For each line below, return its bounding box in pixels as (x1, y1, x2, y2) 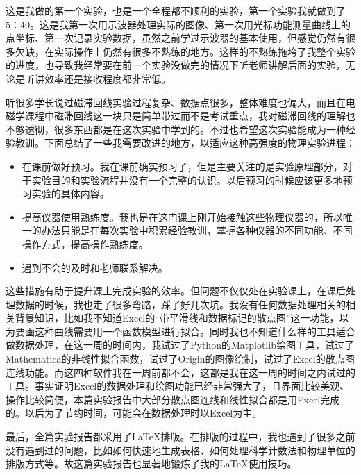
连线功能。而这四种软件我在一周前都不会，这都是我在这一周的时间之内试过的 (6, 365, 355, 379)
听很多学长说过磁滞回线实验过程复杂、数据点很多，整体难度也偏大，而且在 (6, 94, 346, 109)
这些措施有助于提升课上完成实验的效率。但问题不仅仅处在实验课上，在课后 (6, 283, 346, 298)
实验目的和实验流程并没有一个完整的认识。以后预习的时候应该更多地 (31, 172, 343, 187)
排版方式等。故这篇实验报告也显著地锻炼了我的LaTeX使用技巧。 (6, 456, 297, 471)
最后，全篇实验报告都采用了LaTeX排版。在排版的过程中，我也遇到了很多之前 (6, 429, 355, 444)
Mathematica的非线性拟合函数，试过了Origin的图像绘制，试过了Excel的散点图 (6, 351, 355, 366)
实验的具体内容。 (31, 186, 110, 201)
